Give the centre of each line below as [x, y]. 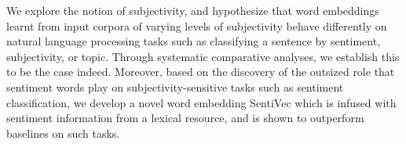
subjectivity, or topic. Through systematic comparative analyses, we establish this [203, 56]
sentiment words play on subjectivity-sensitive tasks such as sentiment [175, 86]
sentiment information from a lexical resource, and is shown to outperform [185, 118]
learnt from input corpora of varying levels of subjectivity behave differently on [197, 25]
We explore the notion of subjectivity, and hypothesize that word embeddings [193, 10]
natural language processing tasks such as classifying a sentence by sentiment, [194, 41]
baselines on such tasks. [63, 133]
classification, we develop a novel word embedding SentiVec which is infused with [201, 102]
